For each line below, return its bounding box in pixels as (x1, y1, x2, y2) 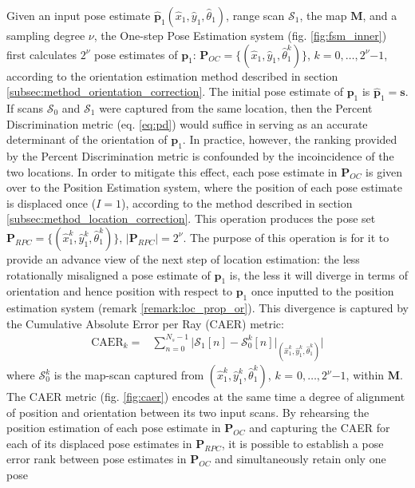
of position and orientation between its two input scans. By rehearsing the (6, 403, 370, 420)
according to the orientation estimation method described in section (6, 67, 338, 84)
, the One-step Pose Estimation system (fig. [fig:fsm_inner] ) (93, 27, 387, 43)
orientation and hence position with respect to (6, 283, 232, 300)
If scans (6, 99, 44, 116)
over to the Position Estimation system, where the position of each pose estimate (6, 179, 403, 196)
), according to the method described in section (121, 194, 353, 211)
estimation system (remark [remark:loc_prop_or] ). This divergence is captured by (6, 300, 409, 316)
